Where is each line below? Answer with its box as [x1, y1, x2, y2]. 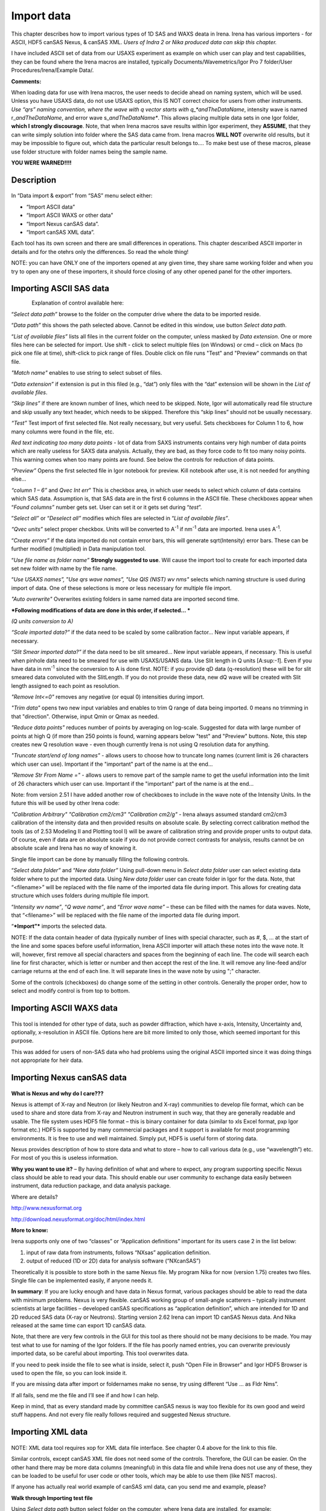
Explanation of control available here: [31, 299, 124, 306]
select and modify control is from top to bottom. [11, 987, 130, 994]
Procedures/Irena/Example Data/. [11, 66, 94, 74]
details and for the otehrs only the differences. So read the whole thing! [11, 248, 189, 255]
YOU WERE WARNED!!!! [11, 159, 72, 166]
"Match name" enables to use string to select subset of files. [11, 369, 162, 377]
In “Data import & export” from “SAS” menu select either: [11, 192, 153, 199]
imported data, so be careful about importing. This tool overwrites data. [11, 1350, 190, 1357]
